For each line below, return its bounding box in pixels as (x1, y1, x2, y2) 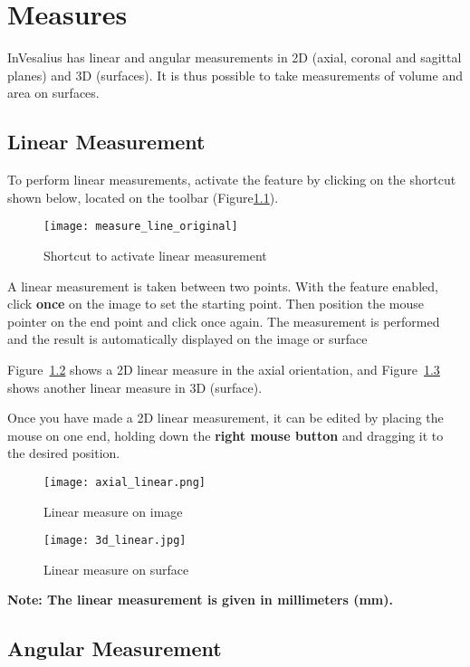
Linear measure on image (43, 501, 183, 520)
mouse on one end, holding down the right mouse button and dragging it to (7, 425, 444, 444)
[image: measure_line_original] (43, 220, 238, 233)
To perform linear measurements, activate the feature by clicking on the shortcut (7, 170, 456, 189)
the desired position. (7, 443, 120, 462)
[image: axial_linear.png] (43, 475, 206, 489)
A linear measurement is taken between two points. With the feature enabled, (7, 276, 438, 295)
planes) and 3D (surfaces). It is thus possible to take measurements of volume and (7, 65, 463, 84)
